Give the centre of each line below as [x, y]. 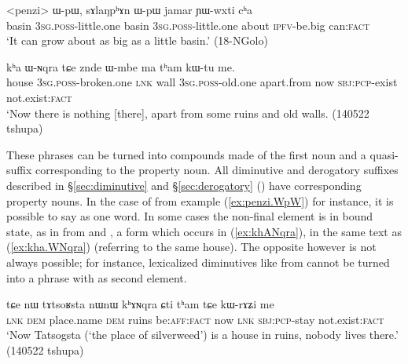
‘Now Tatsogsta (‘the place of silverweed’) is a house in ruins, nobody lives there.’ [202, 335]
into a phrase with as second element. [97, 277]
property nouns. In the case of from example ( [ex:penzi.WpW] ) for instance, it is [200, 200]
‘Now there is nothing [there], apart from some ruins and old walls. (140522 [188, 113]
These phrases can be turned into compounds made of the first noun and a [186, 154]
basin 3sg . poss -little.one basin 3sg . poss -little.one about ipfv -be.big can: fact [188, 25]
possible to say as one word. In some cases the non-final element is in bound [190, 216]
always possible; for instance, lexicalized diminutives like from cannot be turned [198, 262]
